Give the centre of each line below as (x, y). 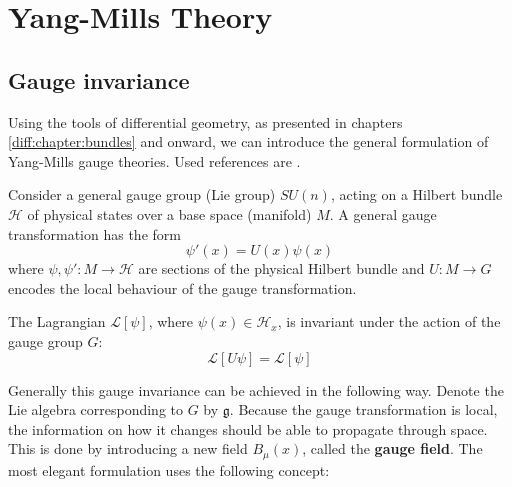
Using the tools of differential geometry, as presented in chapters (205, 121)
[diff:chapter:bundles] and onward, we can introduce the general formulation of (248, 141)
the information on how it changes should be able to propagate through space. (248, 428)
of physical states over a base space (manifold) (169, 213)
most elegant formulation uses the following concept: (169, 469)
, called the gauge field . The (392, 448)
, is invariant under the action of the (389, 321)
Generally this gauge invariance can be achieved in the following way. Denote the (256, 389)
